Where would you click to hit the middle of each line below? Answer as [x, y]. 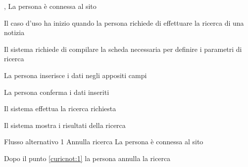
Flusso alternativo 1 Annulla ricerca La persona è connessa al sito [104, 142]
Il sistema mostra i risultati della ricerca [65, 125]
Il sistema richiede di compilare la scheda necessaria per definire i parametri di [123, 49]
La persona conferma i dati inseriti [57, 92]
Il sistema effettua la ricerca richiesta [60, 108]
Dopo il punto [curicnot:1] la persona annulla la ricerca [87, 158]
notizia [14, 32]
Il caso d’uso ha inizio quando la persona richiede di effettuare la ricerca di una [124, 22]
